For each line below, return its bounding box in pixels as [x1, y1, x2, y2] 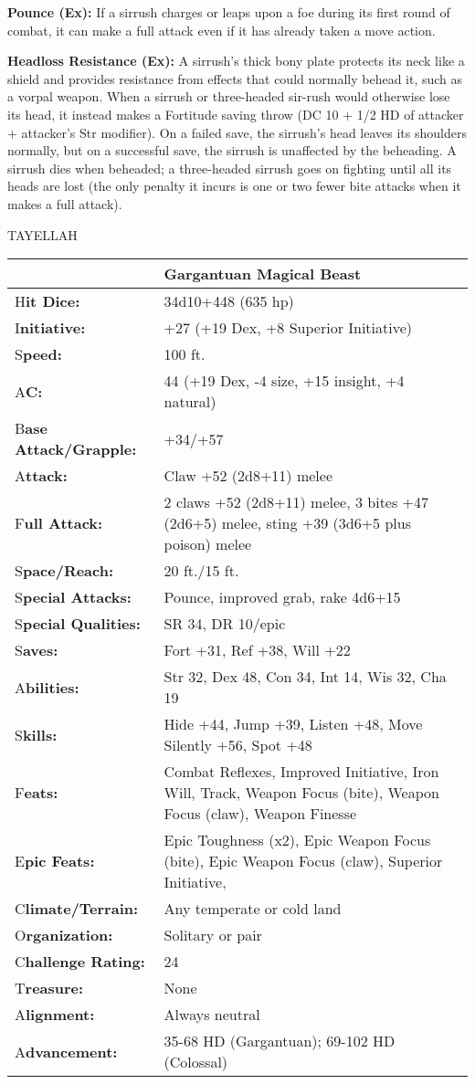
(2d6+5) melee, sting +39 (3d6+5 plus [164, 512, 411, 534]
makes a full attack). [7, 194, 122, 213]
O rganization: [15, 924, 113, 946]
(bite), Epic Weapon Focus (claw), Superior [164, 850, 443, 872]
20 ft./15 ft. [164, 560, 239, 582]
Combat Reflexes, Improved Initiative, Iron [164, 761, 439, 783]
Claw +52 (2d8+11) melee [164, 465, 332, 487]
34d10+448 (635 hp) [164, 290, 294, 312]
